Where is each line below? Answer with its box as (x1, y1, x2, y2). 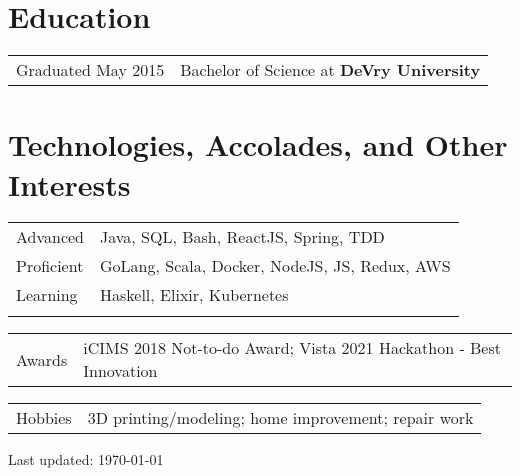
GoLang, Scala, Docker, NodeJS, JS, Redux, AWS (100, 254, 451, 278)
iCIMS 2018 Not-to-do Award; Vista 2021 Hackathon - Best (83, 336, 501, 360)
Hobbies (16, 406, 72, 430)
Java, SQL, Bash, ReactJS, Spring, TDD (100, 225, 385, 249)
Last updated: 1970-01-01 (8, 449, 164, 470)
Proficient (16, 254, 84, 278)
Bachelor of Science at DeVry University (180, 58, 481, 82)
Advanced (16, 225, 85, 249)
